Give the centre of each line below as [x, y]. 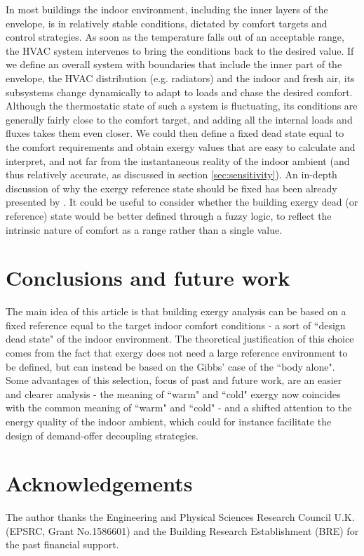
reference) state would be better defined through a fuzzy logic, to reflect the [169, 215]
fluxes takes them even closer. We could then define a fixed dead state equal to [175, 133]
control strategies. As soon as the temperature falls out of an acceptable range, [175, 37]
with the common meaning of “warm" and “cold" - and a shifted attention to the [179, 408]
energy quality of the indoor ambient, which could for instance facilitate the [169, 421]
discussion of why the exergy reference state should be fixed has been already [171, 188]
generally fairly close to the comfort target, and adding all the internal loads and [179, 119]
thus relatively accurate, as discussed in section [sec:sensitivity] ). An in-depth [171, 174]
